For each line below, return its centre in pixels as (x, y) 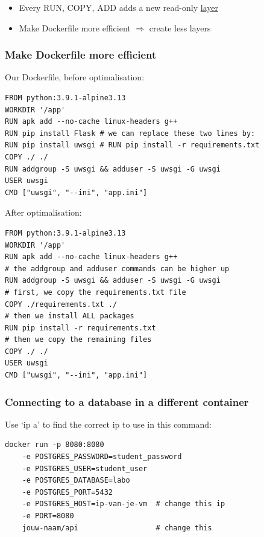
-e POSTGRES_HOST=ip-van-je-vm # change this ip (124, 504)
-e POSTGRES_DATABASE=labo (76, 481)
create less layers (180, 27)
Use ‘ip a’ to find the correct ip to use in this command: (108, 424)
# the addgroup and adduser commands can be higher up (117, 268)
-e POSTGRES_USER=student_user (85, 468)
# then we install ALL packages (70, 316)
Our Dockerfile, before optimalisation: (75, 77)
